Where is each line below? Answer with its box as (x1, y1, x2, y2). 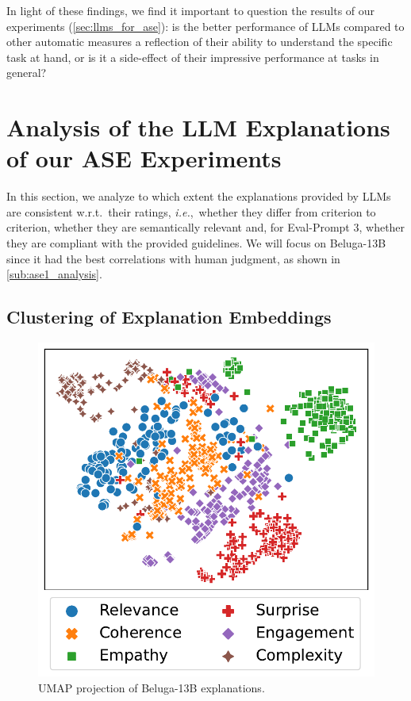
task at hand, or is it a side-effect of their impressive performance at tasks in (6, 48, 379, 65)
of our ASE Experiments (6, 142, 282, 174)
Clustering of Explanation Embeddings (6, 305, 332, 329)
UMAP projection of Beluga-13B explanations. (38, 679, 265, 695)
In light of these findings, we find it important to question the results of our (6, 2, 375, 18)
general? (6, 64, 47, 81)
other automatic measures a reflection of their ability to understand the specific (6, 33, 393, 50)
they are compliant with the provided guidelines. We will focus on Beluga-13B (6, 235, 386, 251)
